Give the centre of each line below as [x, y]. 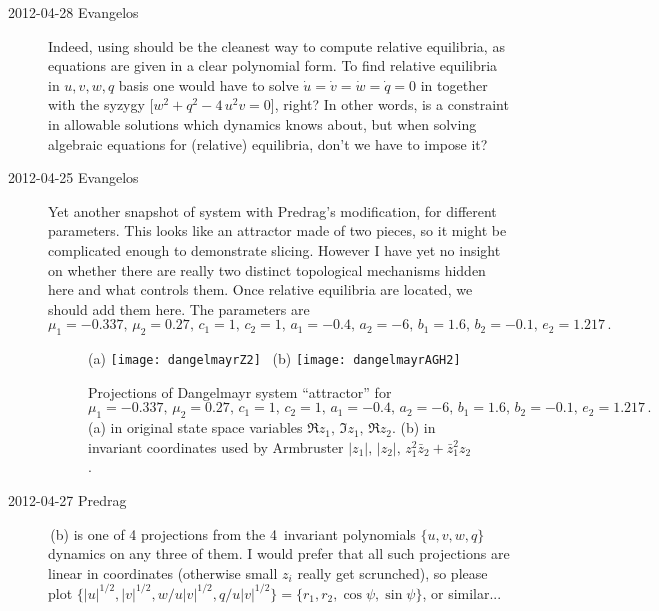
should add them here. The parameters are [179, 308]
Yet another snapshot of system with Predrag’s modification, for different [272, 210]
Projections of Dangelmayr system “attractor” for [240, 391]
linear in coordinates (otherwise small [163, 572]
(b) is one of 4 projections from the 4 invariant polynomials [233, 533]
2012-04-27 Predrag [67, 499]
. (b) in [413, 427]
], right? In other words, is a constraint [389, 104]
